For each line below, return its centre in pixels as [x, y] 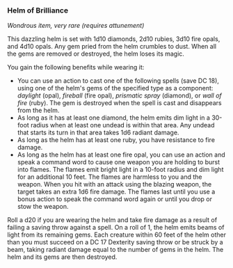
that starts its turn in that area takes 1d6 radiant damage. [98, 133]
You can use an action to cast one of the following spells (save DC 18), [118, 81]
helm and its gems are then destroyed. [62, 257]
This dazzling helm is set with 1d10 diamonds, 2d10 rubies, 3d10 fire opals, [114, 39]
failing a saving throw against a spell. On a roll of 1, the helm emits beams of [116, 228]
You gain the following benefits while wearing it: [76, 68]
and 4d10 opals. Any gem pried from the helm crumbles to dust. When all [112, 47]
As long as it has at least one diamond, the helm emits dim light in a [114, 118]
